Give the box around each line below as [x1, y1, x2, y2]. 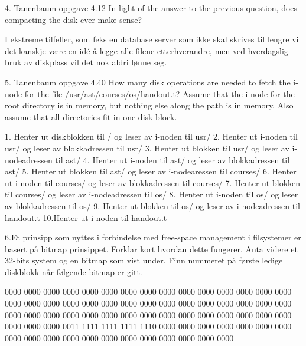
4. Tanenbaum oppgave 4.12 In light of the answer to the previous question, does [5, 2, 298, 14]
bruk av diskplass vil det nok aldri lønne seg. [5, 56, 167, 68]
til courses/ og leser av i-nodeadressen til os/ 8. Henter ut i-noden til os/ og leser [5, 188, 298, 200]
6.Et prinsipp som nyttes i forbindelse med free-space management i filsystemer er [5, 231, 301, 243]
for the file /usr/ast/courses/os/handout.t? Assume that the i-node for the [24, 87, 295, 100]
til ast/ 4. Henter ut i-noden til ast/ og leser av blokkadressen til [55, 153, 290, 166]
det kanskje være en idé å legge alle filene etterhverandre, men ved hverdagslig [5, 44, 288, 57]
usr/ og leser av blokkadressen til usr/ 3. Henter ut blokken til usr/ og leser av [5, 141, 289, 154]
